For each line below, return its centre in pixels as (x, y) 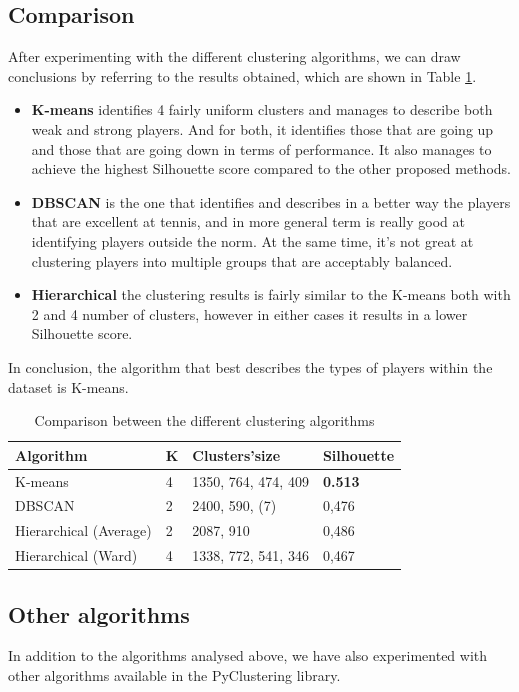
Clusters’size (236, 454)
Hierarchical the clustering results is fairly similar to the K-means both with (271, 294)
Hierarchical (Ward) (76, 555)
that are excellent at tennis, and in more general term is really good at (248, 221)
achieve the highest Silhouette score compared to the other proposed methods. (271, 168)
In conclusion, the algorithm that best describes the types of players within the (250, 366)
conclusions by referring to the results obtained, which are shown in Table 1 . (242, 75)
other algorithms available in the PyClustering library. (174, 674)
